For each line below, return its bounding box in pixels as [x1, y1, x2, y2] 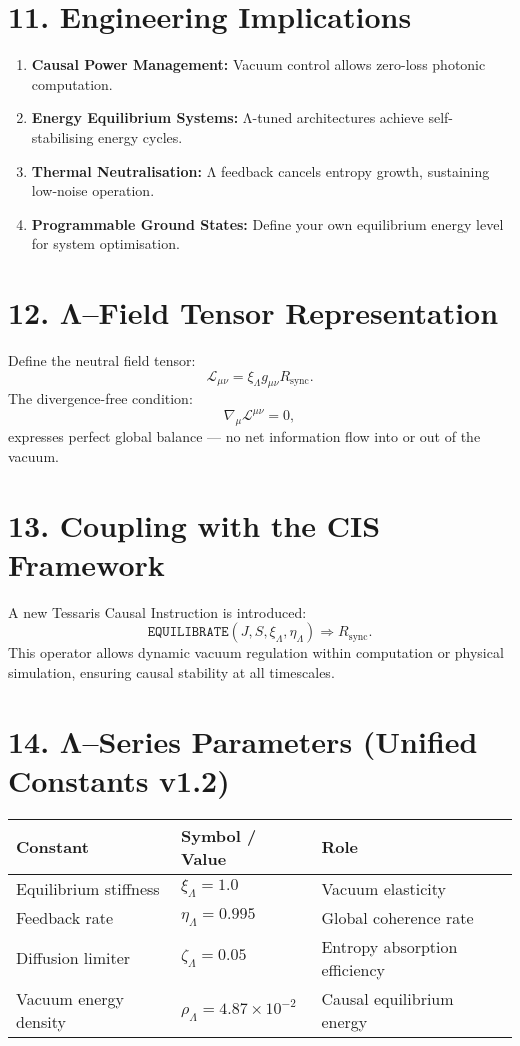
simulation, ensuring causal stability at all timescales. [8, 661, 335, 682]
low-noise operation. [31, 180, 155, 201]
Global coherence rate [321, 905, 474, 929]
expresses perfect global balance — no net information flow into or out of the [8, 426, 481, 447]
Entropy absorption [321, 934, 458, 958]
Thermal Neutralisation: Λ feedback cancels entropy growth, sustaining [31, 160, 490, 181]
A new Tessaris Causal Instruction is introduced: [8, 601, 307, 622]
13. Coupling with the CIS [8, 504, 381, 545]
